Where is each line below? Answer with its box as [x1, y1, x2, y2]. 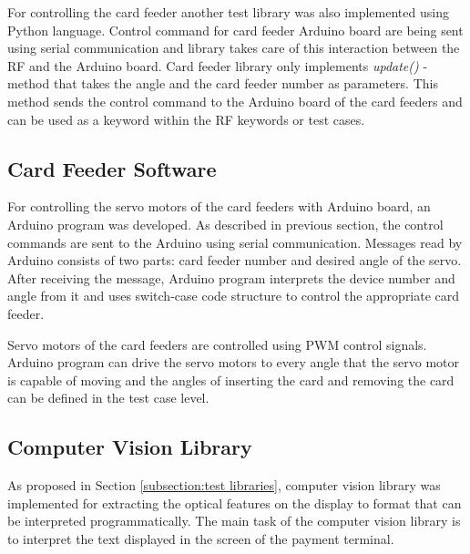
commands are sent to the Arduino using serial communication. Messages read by [7, 232, 463, 251]
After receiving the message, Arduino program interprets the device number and [7, 268, 455, 287]
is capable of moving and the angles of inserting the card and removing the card [7, 370, 455, 389]
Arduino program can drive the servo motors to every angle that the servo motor [7, 353, 460, 372]
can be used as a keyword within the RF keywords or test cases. [7, 109, 365, 128]
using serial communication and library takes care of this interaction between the [7, 38, 460, 57]
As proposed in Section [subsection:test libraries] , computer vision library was [7, 476, 441, 495]
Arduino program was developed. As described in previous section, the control [7, 214, 444, 233]
